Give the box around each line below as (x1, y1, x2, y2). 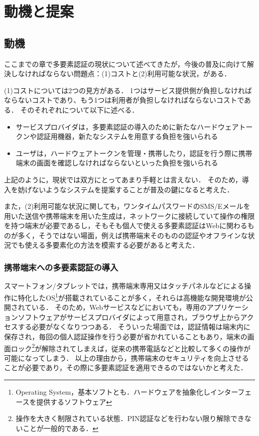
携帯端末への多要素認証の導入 (4, 261, 119, 273)
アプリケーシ (207, 302, 249, 312)
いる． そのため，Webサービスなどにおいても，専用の (31, 302, 207, 312)
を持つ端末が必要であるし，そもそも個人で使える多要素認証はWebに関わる (4, 220, 248, 231)
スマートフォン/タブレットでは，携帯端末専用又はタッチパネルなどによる (4, 281, 245, 291)
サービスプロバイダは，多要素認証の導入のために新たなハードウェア (15, 121, 239, 132)
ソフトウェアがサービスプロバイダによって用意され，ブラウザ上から (17, 311, 241, 322)
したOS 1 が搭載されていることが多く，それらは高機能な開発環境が (31, 291, 246, 302)
